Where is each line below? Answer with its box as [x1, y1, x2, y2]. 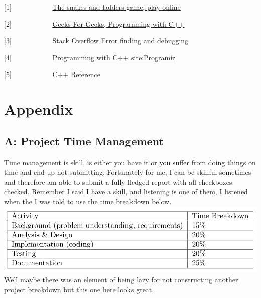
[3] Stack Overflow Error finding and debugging [4, 35, 189, 46]
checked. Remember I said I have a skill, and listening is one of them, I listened [4, 186, 248, 197]
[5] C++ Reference [4, 69, 100, 80]
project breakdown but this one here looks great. [4, 284, 154, 294]
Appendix [4, 99, 73, 119]
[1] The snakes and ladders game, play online [4, 2, 181, 12]
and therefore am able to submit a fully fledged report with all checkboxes [4, 176, 232, 187]
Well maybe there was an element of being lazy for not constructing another [4, 274, 238, 285]
